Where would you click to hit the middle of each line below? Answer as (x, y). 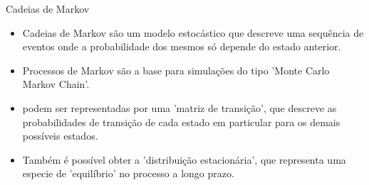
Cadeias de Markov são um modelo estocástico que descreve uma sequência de (193, 32)
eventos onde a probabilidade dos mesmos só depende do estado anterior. (182, 46)
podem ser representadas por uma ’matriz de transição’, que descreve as (180, 107)
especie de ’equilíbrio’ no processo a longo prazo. (128, 173)
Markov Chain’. (56, 84)
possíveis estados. (60, 136)
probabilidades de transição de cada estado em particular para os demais (181, 122)
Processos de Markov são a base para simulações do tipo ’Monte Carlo (176, 70)
